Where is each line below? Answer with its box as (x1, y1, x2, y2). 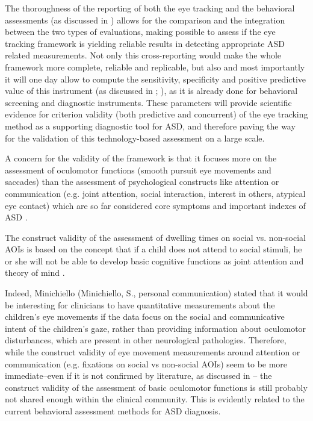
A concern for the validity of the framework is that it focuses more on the (5, 152, 277, 164)
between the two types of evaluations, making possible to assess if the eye (5, 25, 276, 38)
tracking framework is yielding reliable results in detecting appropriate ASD (5, 37, 285, 49)
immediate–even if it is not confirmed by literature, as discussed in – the (5, 369, 272, 382)
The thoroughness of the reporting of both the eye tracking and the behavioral (5, 2, 295, 14)
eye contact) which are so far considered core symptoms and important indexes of (5, 199, 306, 211)
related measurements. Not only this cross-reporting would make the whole (5, 49, 282, 61)
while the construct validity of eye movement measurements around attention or (5, 346, 300, 358)
